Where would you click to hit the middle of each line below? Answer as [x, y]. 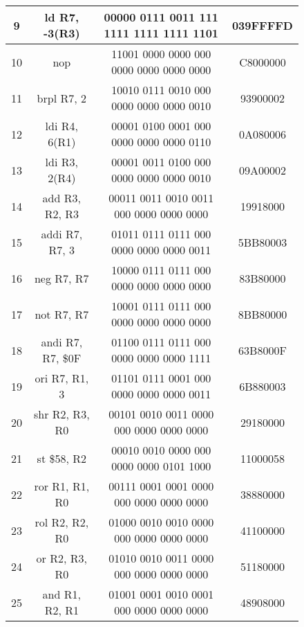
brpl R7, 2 [61, 98]
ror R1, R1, [62, 486]
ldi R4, [61, 126]
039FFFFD [262, 25]
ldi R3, [61, 162]
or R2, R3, [61, 558]
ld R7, [62, 17]
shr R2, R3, [62, 414]
